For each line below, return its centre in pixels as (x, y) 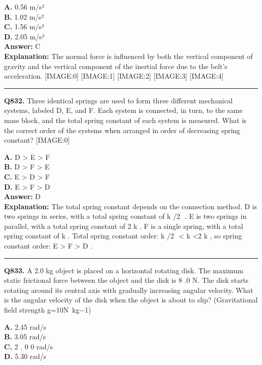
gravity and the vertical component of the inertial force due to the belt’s (116, 66)
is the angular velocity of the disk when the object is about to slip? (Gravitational (131, 300)
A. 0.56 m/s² (24, 7)
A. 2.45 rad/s (25, 326)
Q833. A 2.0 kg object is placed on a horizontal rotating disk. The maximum (124, 270)
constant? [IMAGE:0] (37, 140)
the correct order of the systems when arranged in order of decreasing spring (122, 130)
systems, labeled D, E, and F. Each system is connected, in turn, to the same (123, 110)
